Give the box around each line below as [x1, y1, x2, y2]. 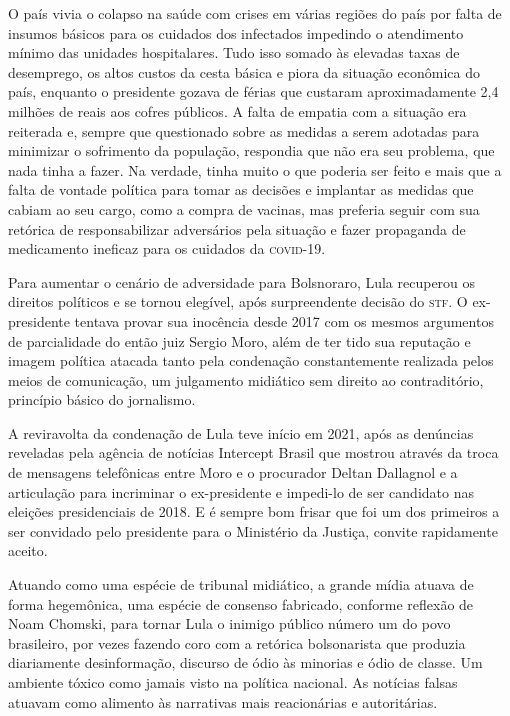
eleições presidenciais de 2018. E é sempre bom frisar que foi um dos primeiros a [8, 501, 500, 522]
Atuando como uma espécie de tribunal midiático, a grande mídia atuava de [8, 574, 474, 595]
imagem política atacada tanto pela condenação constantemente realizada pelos [8, 350, 494, 371]
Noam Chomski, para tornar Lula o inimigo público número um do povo [8, 613, 451, 634]
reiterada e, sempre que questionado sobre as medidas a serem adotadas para [8, 120, 480, 141]
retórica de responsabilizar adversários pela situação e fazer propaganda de [8, 218, 466, 239]
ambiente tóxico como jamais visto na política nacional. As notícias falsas [8, 672, 458, 692]
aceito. [8, 540, 48, 561]
